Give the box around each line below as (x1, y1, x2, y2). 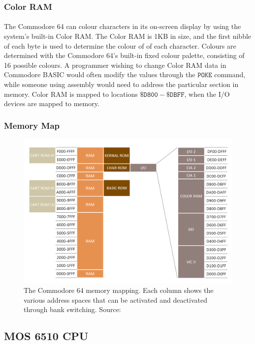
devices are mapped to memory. (4, 98, 99, 109)
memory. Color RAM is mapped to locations (4, 88, 138, 99)
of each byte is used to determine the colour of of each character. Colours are (4, 40, 236, 51)
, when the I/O (184, 88, 230, 99)
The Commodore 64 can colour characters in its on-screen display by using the (4, 21, 241, 31)
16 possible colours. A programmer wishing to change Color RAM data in (4, 59, 226, 70)
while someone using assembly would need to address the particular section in (4, 79, 239, 89)
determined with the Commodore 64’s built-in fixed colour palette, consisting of (4, 50, 245, 60)
